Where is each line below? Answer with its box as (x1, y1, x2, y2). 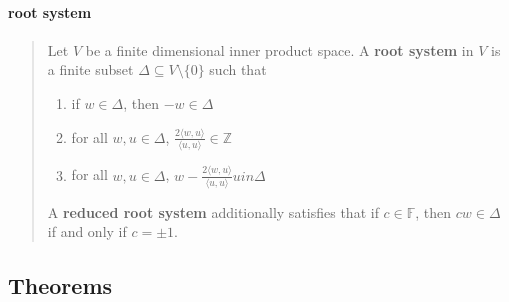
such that (209, 59, 267, 80)
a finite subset (47, 59, 134, 80)
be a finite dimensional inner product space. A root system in (85, 39, 474, 60)
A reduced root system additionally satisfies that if (47, 201, 379, 222)
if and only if (47, 221, 127, 242)
